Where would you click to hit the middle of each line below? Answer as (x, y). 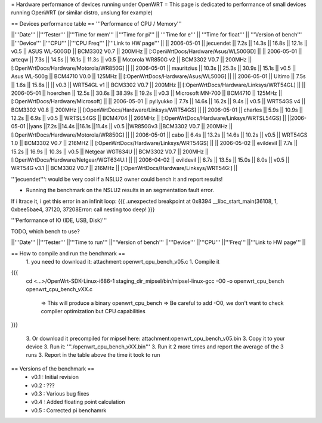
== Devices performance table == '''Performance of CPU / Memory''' (96, 23)
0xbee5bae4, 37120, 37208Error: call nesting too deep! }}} (83, 209)
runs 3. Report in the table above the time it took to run (93, 355)
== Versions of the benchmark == (53, 368)
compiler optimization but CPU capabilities (93, 311)
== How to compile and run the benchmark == (68, 253)
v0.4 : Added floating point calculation (78, 402)
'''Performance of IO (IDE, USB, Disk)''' (59, 220)
